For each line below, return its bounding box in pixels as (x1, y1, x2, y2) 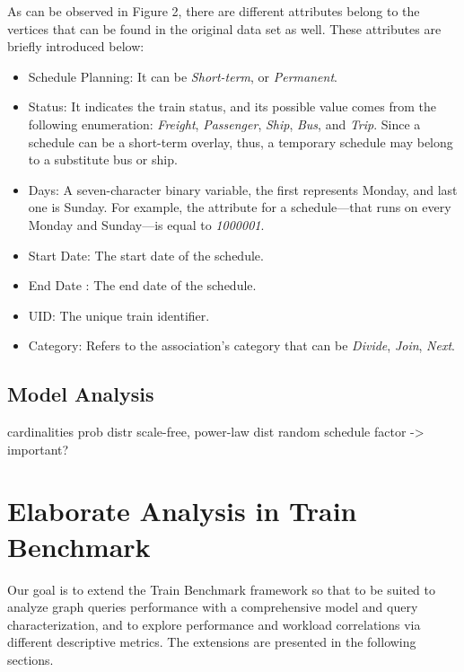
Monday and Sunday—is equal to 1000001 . (28, 215, 265, 234)
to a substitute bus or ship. (28, 150, 178, 169)
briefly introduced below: (7, 37, 144, 56)
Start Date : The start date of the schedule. (28, 245, 264, 264)
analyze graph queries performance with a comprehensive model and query (7, 597, 418, 616)
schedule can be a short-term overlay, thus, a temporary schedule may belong (28, 132, 453, 151)
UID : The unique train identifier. (28, 305, 210, 324)
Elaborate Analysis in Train (7, 492, 357, 529)
